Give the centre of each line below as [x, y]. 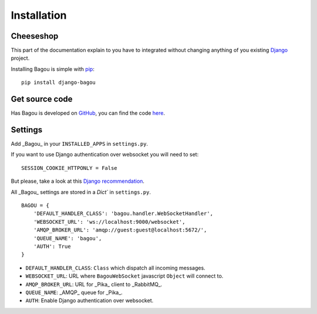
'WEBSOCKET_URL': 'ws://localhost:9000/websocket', [109, 222]
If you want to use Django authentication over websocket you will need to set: [105, 155]
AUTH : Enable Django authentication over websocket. [90, 301]
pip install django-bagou [59, 83]
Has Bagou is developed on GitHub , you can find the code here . [88, 113]
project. [20, 58]
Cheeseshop [35, 36]
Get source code [42, 99]
